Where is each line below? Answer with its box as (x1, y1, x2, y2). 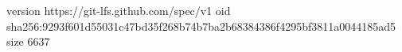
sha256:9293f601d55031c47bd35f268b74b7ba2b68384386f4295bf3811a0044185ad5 (6, 17, 396, 34)
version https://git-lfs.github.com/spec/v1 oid (6, 2, 231, 18)
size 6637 (6, 33, 50, 50)
